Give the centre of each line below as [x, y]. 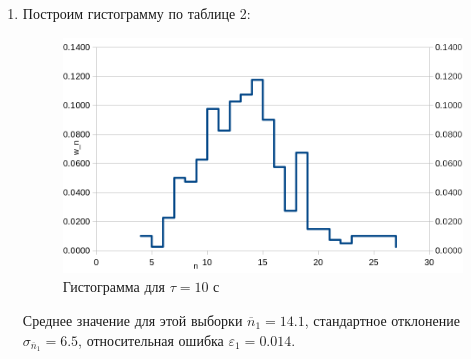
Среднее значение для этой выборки [132, 320]
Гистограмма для [114, 286]
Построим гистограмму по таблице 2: [136, 13]
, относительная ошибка [151, 339]
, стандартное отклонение [382, 320]
